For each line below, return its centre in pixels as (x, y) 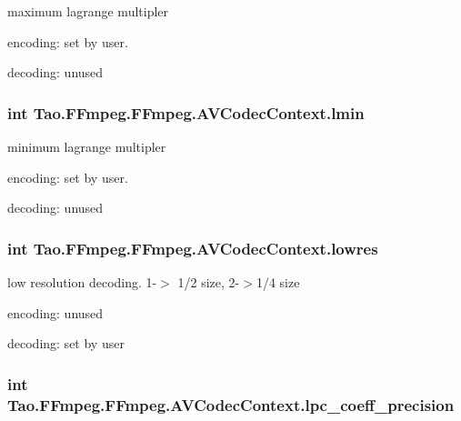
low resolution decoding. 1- (82, 282)
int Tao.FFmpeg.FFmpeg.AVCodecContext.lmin (186, 112)
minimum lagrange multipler (87, 146)
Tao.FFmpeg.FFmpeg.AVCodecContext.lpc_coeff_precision (231, 404)
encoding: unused (55, 312)
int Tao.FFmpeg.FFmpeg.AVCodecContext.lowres (193, 248)
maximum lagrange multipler (88, 11)
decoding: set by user (66, 343)
